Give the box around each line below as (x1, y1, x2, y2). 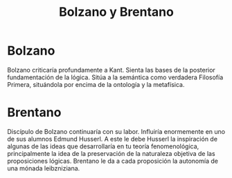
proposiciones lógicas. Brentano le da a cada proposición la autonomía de (7, 157, 218, 165)
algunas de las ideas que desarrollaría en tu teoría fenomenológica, (7, 142, 199, 150)
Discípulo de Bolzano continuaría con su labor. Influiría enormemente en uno (7, 127, 226, 135)
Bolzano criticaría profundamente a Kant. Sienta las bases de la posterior (7, 66, 216, 74)
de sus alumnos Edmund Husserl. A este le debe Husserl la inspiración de (7, 135, 218, 143)
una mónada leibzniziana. (7, 164, 80, 172)
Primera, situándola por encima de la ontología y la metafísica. (7, 80, 185, 88)
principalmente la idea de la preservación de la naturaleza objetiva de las (7, 149, 216, 157)
